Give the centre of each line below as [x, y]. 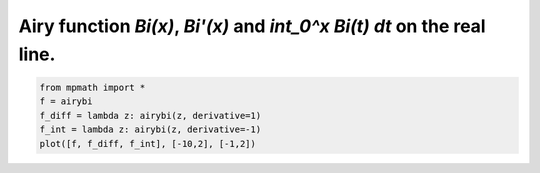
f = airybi [66, 101]
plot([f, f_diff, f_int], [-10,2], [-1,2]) [148, 143]
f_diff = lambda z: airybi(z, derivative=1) [150, 115]
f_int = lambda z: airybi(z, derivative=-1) [150, 129]
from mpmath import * [92, 87]
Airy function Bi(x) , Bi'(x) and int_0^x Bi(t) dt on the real [252, 26]
